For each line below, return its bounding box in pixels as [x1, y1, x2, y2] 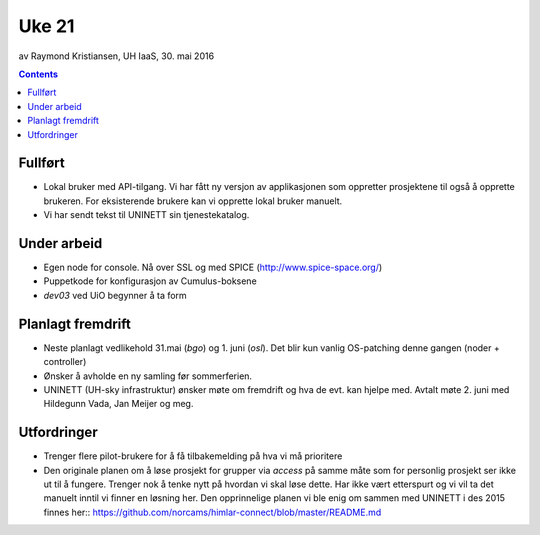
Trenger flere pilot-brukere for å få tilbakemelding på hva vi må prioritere [43, 450, 343, 462]
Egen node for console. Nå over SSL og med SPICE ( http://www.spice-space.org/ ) [43, 261, 383, 274]
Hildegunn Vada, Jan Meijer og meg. [43, 398, 194, 410]
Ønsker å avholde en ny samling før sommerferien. [43, 370, 253, 382]
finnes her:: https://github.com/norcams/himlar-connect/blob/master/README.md [43, 506, 382, 518]
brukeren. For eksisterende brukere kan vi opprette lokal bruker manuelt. [43, 195, 343, 207]
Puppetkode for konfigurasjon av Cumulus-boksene [43, 275, 257, 287]
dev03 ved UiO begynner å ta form [43, 289, 187, 301]
